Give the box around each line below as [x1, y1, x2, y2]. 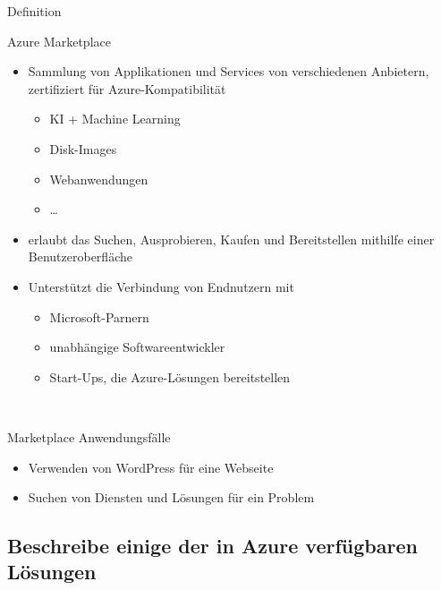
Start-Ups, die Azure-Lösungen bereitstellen [49, 367, 291, 386]
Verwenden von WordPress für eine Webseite [28, 457, 274, 476]
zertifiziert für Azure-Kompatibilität [28, 79, 226, 98]
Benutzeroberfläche [28, 247, 132, 266]
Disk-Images [49, 139, 117, 158]
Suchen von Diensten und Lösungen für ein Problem [28, 488, 315, 507]
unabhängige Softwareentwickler [49, 338, 225, 356]
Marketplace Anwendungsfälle [7, 427, 171, 446]
